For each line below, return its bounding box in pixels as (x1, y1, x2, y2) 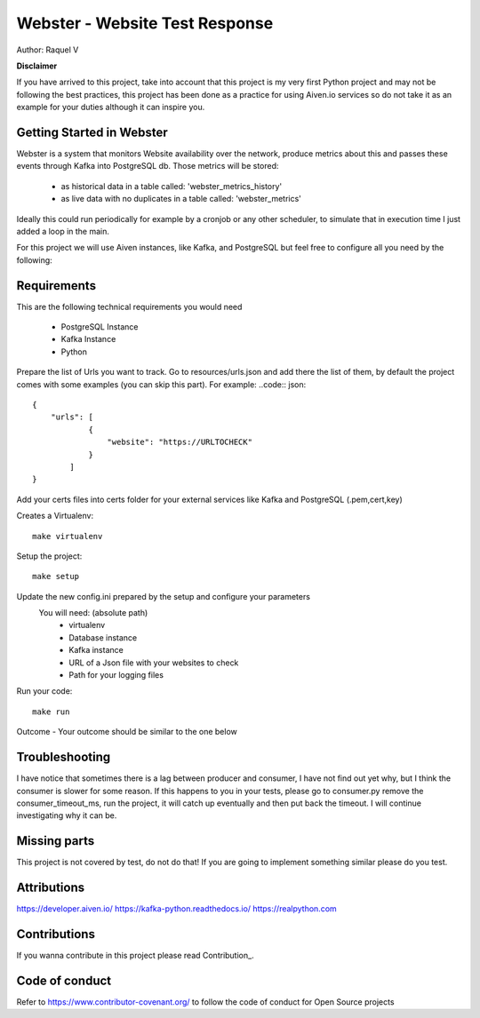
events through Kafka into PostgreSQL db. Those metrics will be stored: (16, 161, 279, 171)
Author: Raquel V (16, 44, 79, 55)
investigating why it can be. (16, 810, 117, 821)
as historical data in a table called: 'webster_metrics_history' (60, 180, 283, 191)
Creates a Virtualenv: (16, 511, 93, 521)
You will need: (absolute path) (38, 608, 148, 618)
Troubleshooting (16, 750, 111, 765)
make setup (32, 571, 80, 582)
